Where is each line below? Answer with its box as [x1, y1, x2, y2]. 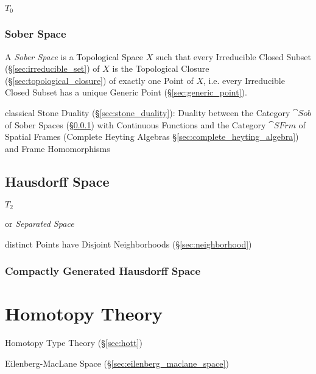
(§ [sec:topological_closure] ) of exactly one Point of [5, 74, 194, 86]
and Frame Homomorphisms [5, 142, 110, 154]
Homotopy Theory [5, 301, 163, 326]
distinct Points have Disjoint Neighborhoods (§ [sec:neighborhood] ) [5, 237, 252, 250]
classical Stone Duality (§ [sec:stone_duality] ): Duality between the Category [5, 106, 290, 119]
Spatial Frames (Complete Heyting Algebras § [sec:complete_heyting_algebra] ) [5, 130, 299, 143]
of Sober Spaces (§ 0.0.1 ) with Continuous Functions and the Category [5, 118, 266, 131]
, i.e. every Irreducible [203, 74, 285, 86]
